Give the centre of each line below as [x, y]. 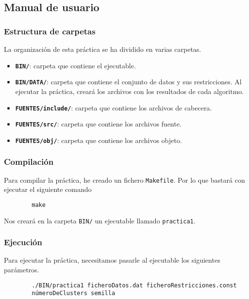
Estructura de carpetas [50, 31]
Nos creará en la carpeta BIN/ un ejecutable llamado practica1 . [100, 220]
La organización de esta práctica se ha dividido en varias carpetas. [103, 49]
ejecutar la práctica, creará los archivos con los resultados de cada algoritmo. [130, 91]
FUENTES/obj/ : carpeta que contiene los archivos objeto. [99, 140]
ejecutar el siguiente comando [48, 189]
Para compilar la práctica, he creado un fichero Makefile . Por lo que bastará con [124, 180]
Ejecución [23, 242]
